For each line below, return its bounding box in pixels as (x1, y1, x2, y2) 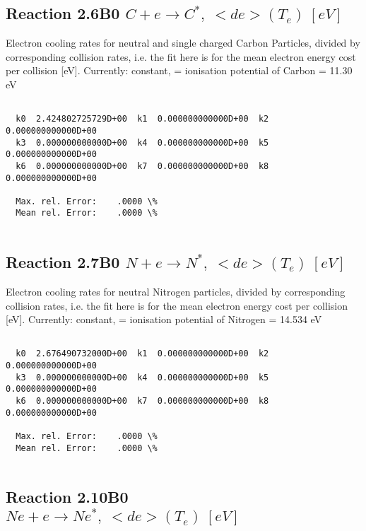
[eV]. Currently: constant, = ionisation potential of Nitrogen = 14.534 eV (6, 312, 322, 327)
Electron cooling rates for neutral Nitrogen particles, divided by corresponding (6, 284, 346, 298)
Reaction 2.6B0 (6, 2, 120, 24)
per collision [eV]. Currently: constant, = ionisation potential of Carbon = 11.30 (6, 63, 353, 78)
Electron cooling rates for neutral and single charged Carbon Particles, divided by (6, 35, 360, 50)
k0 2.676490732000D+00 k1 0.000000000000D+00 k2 (16, 349, 269, 359)
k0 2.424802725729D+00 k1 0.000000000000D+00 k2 (16, 114, 269, 124)
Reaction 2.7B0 (6, 251, 120, 273)
